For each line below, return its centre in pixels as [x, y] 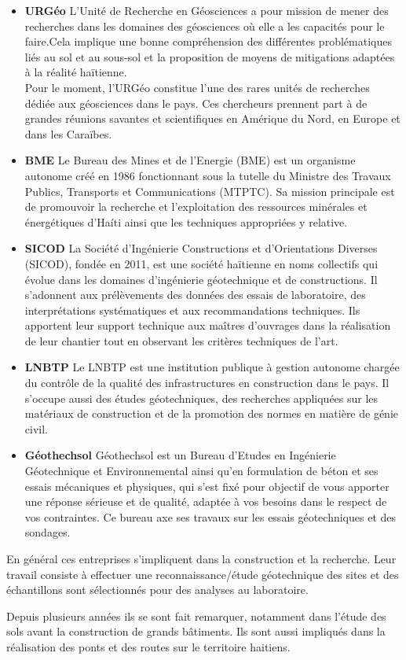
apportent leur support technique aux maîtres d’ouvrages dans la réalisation [208, 325]
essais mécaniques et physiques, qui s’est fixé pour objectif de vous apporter [207, 486]
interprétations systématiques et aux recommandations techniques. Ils [192, 310]
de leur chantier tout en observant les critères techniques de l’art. [181, 340]
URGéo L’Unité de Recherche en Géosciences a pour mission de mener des [207, 10]
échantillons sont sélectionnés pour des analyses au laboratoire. [157, 590]
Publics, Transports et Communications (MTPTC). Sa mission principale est [210, 191]
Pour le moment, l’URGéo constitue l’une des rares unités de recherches [197, 87]
